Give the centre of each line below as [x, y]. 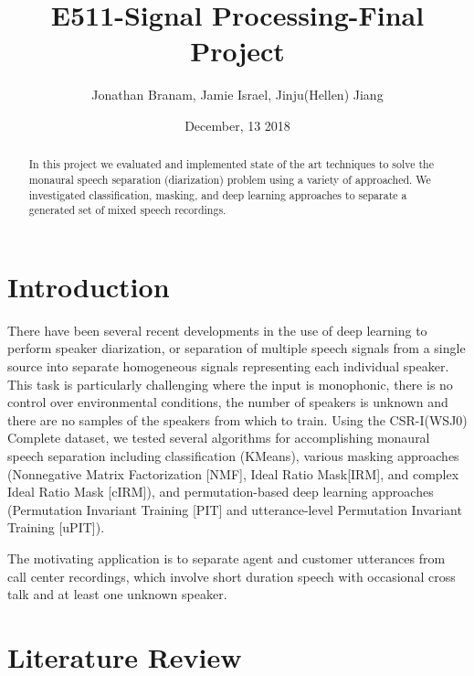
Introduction [89, 286]
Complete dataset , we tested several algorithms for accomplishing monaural [219, 438]
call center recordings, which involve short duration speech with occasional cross [232, 576]
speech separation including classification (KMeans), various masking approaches [233, 456]
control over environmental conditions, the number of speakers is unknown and [228, 402]
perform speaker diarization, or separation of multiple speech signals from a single [237, 348]
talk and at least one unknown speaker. [117, 594]
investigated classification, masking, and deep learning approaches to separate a [218, 194]
